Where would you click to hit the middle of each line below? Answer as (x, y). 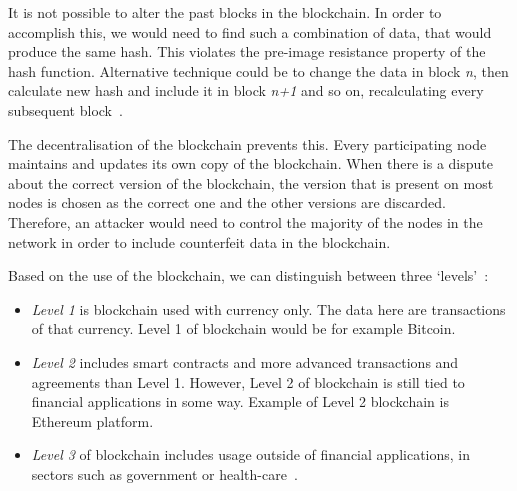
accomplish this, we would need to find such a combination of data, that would (250, 31)
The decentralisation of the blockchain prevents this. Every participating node (247, 143)
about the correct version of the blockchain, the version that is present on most (251, 182)
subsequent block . (65, 109)
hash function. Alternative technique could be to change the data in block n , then (258, 70)
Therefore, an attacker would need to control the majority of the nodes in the (245, 221)
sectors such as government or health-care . (164, 473)
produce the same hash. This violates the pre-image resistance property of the (247, 51)
